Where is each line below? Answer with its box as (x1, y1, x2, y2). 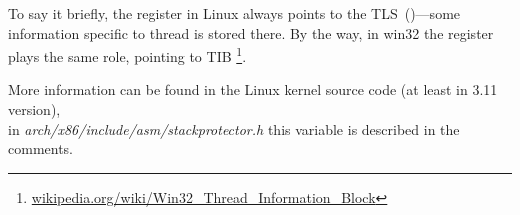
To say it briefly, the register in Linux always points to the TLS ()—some (8, 3, 461, 23)
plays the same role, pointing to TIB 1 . (8, 43, 247, 66)
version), (8, 99, 61, 120)
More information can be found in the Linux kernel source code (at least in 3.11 (8, 79, 498, 100)
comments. (8, 138, 74, 159)
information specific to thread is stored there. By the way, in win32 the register (8, 22, 494, 43)
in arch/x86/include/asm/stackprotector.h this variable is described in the (8, 118, 460, 139)
